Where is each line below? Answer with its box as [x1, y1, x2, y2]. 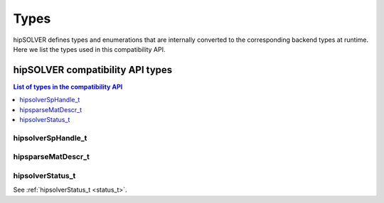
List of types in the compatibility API [13, 82, 123, 91]
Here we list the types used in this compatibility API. [13, 45, 166, 53]
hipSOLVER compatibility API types [13, 64, 173, 76]
